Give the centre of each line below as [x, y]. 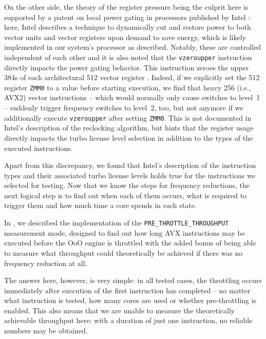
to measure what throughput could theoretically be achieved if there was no [123, 252]
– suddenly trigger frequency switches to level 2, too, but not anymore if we [124, 108]
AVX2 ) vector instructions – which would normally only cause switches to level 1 [132, 97]
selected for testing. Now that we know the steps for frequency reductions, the [127, 185]
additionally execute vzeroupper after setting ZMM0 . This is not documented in [128, 117]
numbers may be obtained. [46, 331]
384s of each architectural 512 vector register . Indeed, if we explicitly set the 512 [132, 77]
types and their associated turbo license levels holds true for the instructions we [130, 175]
